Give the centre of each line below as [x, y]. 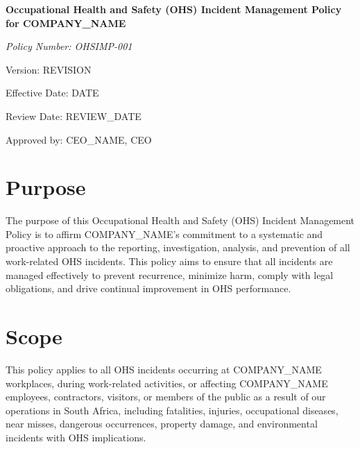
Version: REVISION [49, 69]
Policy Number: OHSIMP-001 [69, 46]
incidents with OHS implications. [76, 437]
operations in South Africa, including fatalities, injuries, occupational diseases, [172, 410]
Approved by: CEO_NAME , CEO [79, 139]
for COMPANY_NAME [66, 23]
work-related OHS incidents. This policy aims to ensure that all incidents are [169, 261]
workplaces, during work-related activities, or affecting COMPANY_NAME [167, 383]
